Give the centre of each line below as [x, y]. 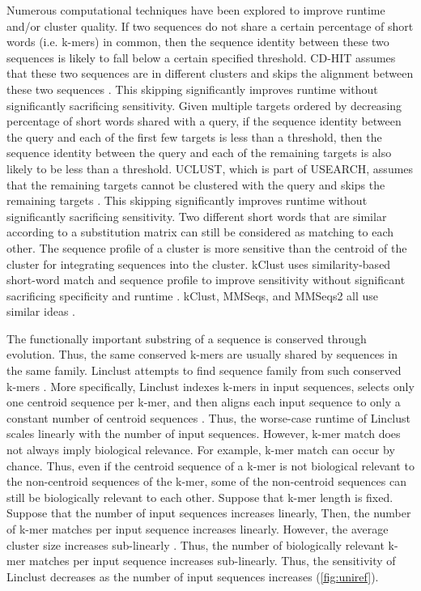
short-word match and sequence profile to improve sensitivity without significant [206, 280]
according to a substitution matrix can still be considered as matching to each [200, 232]
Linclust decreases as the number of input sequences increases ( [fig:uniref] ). [193, 576]
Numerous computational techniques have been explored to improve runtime [196, 10]
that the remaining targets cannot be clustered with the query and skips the [196, 184]
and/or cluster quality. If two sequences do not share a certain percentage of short [210, 26]
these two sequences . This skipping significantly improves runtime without [192, 89]
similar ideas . [41, 311]
